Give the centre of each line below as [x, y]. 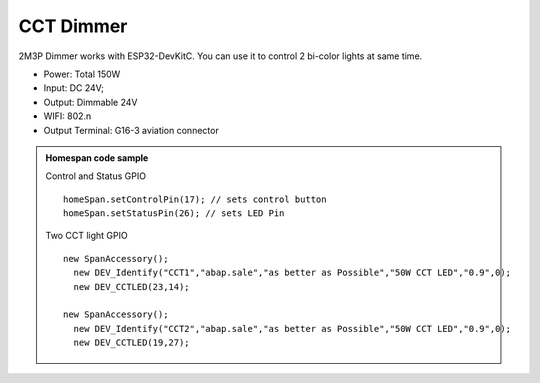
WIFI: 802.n [67, 116]
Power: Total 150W [82, 74]
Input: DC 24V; [74, 88]
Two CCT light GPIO [87, 236]
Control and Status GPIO [96, 176]
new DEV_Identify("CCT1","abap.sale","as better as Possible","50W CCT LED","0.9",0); [292, 273]
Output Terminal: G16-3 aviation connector [131, 130]
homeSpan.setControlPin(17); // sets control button [195, 199]
